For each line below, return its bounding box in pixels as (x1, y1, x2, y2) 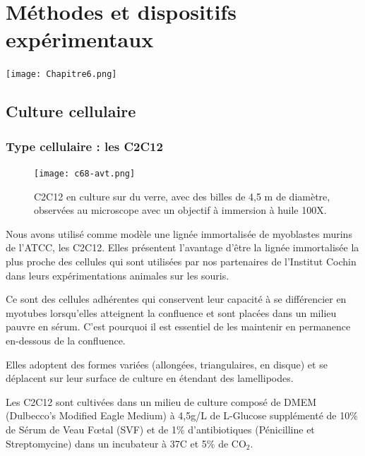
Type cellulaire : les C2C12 (6, 137, 163, 155)
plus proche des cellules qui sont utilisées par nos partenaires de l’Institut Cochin (6, 254, 357, 268)
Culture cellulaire (6, 100, 136, 122)
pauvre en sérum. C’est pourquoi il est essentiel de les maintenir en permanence (6, 319, 351, 334)
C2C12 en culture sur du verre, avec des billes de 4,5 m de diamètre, (34, 188, 330, 203)
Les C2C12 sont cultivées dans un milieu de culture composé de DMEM (6, 394, 317, 409)
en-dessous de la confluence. (6, 332, 126, 347)
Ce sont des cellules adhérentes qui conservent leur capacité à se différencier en (6, 292, 347, 306)
